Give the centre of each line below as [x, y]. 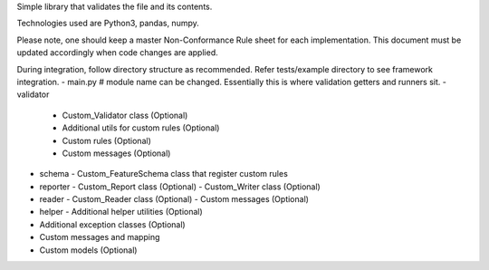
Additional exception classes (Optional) [112, 224]
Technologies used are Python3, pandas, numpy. [108, 24]
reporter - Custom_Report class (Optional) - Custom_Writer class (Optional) [180, 187]
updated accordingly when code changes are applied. [117, 53]
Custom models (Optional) [88, 250]
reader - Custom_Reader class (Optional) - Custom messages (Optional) [174, 199]
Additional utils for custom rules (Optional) [141, 128]
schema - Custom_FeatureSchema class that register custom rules [164, 174]
